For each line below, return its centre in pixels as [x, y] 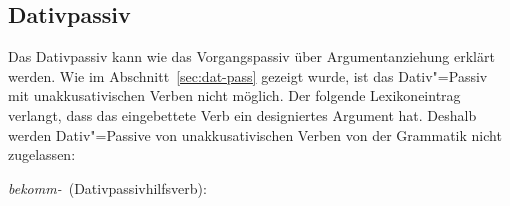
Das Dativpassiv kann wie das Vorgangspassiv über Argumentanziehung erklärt [251, 56]
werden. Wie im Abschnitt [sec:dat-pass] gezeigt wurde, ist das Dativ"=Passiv [248, 75]
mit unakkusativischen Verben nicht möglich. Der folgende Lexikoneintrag [234, 95]
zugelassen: [42, 154]
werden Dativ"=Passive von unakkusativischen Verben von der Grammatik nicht [255, 134]
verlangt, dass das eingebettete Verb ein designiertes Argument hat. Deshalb [242, 114]
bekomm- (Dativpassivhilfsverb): [107, 187]
